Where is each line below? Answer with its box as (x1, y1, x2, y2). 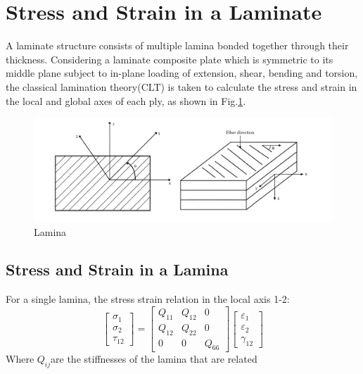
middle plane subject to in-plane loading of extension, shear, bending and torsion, (6, 66, 358, 80)
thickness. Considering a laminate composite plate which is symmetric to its (6, 51, 333, 66)
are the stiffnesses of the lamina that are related (51, 351, 257, 366)
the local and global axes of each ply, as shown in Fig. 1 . (6, 93, 246, 108)
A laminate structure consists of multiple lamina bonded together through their (6, 38, 349, 53)
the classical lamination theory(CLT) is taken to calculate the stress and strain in (6, 79, 357, 94)
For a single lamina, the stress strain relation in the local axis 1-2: (6, 292, 290, 306)
